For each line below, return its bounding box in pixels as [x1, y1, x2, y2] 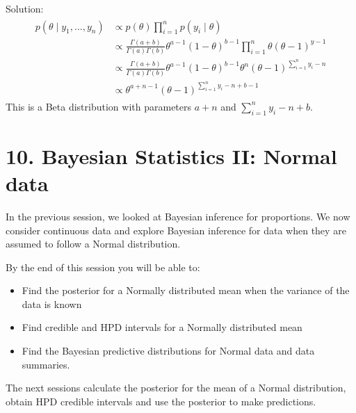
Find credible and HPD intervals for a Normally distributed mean [22, 320, 302, 334]
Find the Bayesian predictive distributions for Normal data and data [22, 343, 315, 358]
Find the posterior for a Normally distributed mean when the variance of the [22, 283, 350, 298]
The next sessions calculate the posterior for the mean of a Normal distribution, [6, 380, 346, 395]
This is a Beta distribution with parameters [6, 99, 192, 113]
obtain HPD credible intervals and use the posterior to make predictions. [6, 394, 316, 408]
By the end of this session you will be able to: [6, 259, 200, 274]
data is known [22, 296, 82, 311]
